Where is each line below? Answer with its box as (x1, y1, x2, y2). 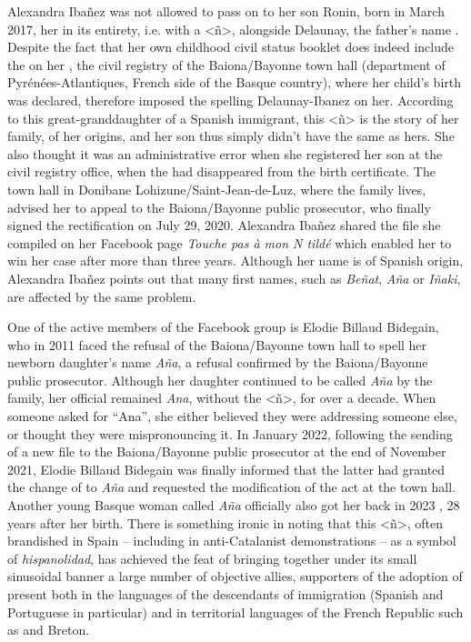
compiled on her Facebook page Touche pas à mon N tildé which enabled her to (7, 233, 452, 252)
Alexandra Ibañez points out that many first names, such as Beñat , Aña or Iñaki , (7, 268, 461, 287)
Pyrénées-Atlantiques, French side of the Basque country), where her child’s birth (7, 73, 461, 92)
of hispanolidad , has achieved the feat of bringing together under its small (7, 548, 417, 567)
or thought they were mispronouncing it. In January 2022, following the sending (7, 424, 453, 443)
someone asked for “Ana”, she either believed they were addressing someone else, (7, 406, 457, 426)
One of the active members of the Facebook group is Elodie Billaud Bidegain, (7, 317, 439, 336)
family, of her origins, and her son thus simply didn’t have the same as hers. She (7, 126, 455, 145)
